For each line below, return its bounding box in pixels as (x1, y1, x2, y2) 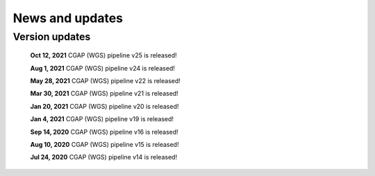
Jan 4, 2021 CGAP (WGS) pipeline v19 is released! (30, 115, 174, 123)
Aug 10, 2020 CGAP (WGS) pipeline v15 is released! (30, 140, 179, 148)
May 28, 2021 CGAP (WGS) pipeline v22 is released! (30, 76, 181, 85)
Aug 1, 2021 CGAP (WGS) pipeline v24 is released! (30, 64, 175, 72)
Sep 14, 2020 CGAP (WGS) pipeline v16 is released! (30, 127, 178, 136)
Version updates (12, 30, 91, 43)
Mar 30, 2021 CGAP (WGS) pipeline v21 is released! (30, 89, 178, 98)
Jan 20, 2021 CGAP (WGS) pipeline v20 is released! (30, 102, 179, 110)
